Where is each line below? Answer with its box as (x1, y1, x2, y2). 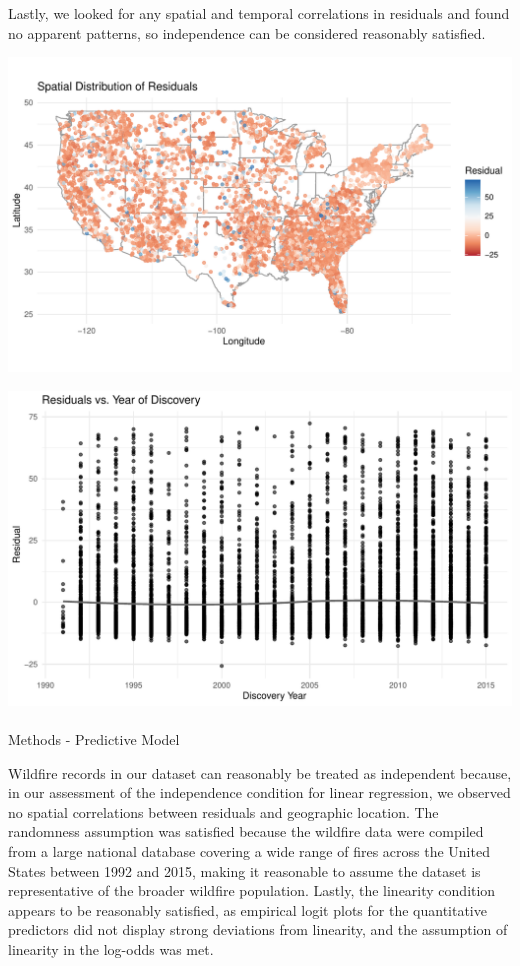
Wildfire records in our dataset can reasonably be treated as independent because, (8, 762, 512, 783)
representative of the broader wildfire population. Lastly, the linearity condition (8, 880, 496, 901)
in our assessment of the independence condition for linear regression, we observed (8, 782, 511, 803)
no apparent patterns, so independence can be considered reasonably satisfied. (8, 22, 486, 43)
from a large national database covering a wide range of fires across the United (8, 840, 490, 861)
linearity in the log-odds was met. (8, 938, 214, 959)
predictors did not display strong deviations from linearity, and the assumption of (8, 919, 508, 940)
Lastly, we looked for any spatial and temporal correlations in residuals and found (8, 3, 510, 23)
